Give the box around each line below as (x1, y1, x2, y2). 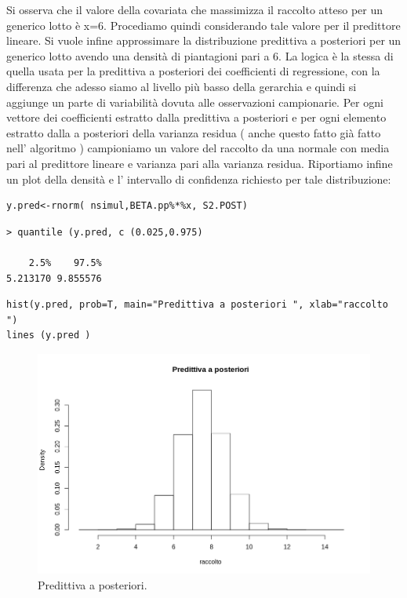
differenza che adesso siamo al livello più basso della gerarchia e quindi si (6, 78, 357, 94)
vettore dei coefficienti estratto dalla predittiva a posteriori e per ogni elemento (6, 109, 387, 126)
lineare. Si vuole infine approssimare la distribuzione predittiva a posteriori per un (6, 32, 402, 49)
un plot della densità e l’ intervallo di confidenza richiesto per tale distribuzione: (6, 170, 391, 187)
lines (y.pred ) (6, 330, 91, 341)
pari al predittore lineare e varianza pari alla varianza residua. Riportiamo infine (6, 155, 393, 171)
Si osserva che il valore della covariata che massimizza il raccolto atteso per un (6, 2, 383, 17)
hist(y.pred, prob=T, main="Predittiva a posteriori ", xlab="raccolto (6, 299, 388, 311)
